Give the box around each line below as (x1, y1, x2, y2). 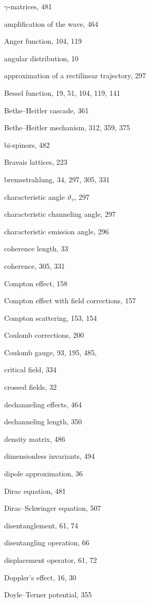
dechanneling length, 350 (4, 416, 82, 427)
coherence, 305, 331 (4, 260, 65, 271)
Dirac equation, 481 (4, 485, 66, 496)
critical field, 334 (4, 364, 57, 375)
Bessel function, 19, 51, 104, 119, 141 (4, 87, 120, 98)
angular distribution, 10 (4, 53, 79, 63)
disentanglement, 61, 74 (4, 520, 78, 530)
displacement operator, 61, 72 (4, 555, 97, 565)
